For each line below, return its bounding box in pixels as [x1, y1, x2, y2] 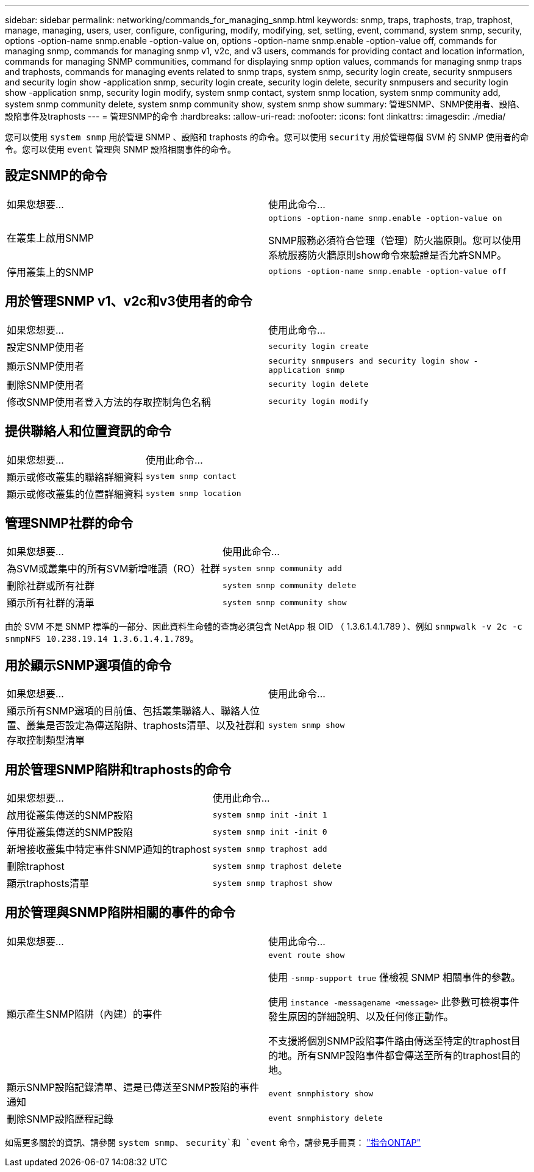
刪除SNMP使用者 [7, 378, 84, 391]
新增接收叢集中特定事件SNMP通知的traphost [7, 843, 210, 856]
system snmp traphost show [212, 878, 332, 888]
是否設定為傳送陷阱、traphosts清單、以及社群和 [46, 719, 265, 732]
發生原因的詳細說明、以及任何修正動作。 [268, 1010, 454, 1023]
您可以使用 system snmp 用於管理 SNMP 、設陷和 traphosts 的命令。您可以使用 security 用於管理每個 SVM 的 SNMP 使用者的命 [5, 132, 529, 142]
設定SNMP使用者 [7, 340, 84, 353]
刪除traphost [7, 860, 65, 873]
